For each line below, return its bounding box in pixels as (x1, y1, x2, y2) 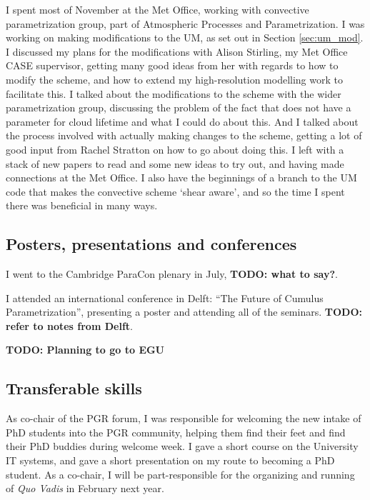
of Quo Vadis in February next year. (6, 481, 164, 496)
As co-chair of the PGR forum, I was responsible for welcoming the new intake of (6, 411, 361, 426)
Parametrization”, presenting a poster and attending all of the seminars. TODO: (6, 304, 362, 319)
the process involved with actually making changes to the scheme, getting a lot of (6, 128, 362, 143)
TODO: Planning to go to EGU (6, 342, 165, 357)
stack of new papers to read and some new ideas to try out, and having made (6, 156, 344, 171)
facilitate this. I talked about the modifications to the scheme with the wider (6, 86, 341, 101)
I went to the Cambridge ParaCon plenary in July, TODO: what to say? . (6, 266, 338, 281)
